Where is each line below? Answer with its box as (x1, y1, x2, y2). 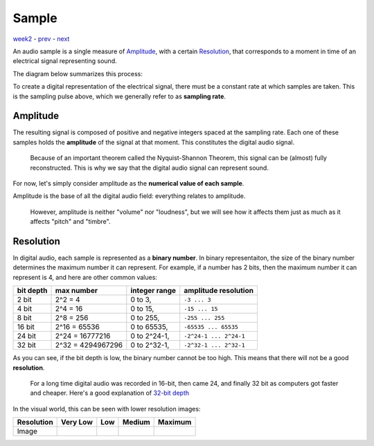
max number (55, 286, 98, 296)
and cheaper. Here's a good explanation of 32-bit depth (30, 389, 190, 398)
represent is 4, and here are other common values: (12, 273, 157, 281)
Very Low (61, 418, 93, 427)
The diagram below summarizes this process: (12, 69, 143, 78)
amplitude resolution (184, 286, 254, 296)
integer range (130, 286, 177, 296)
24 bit (17, 331, 36, 341)
